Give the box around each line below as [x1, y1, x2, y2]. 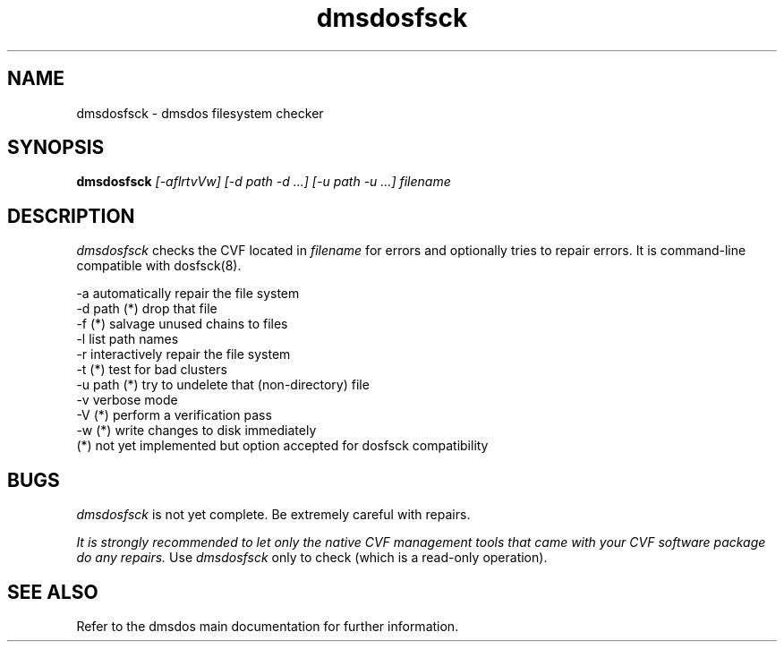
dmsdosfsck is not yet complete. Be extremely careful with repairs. [76, 507, 471, 523]
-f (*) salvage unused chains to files [76, 316, 288, 332]
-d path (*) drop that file [76, 301, 217, 317]
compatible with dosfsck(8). [76, 258, 242, 274]
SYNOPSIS [7, 136, 105, 159]
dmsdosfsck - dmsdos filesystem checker [76, 105, 324, 121]
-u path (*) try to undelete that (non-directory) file [76, 377, 370, 393]
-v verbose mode [76, 392, 178, 408]
